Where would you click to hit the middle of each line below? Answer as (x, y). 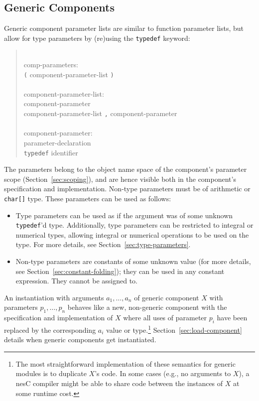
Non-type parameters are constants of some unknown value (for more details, (133, 261)
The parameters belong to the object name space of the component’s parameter (126, 169)
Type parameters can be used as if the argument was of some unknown (124, 215)
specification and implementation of (59, 318)
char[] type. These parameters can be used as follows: (88, 198)
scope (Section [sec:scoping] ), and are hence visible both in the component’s (120, 179)
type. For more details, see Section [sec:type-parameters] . (103, 244)
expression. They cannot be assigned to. (76, 281)
